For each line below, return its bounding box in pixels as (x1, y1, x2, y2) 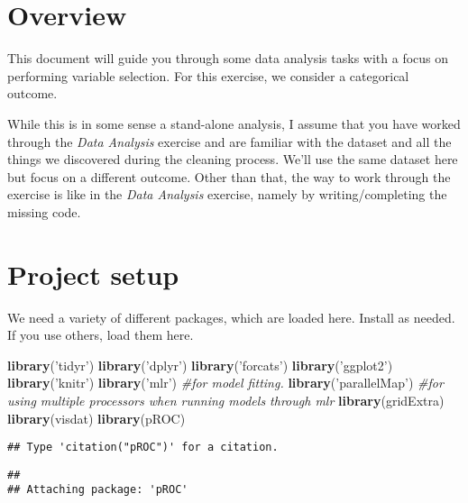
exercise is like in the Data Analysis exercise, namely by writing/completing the (7, 185, 447, 204)
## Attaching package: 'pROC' (7, 483, 188, 497)
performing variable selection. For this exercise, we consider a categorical (7, 66, 409, 85)
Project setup (7, 255, 179, 292)
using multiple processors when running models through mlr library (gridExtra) (7, 390, 445, 409)
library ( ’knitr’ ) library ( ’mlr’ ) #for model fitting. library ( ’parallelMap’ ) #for (7, 373, 444, 392)
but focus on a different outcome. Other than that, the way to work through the (7, 167, 451, 186)
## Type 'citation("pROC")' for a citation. (7, 441, 279, 454)
